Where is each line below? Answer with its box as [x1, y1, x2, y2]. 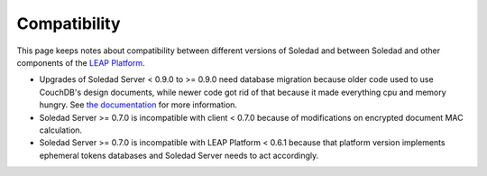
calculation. [39, 125, 83, 135]
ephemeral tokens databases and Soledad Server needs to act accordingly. [39, 150, 319, 161]
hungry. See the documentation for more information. [39, 99, 238, 110]
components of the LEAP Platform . [16, 57, 145, 68]
